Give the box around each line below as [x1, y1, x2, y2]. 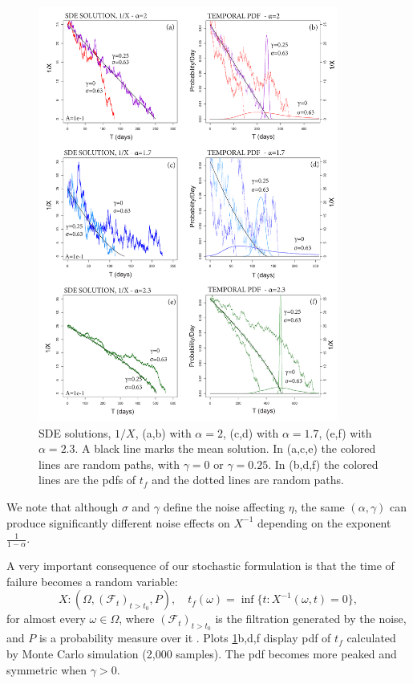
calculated [346, 629, 396, 646]
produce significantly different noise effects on [6, 514, 230, 531]
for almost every [6, 610, 86, 627]
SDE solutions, [38, 424, 111, 441]
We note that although [6, 498, 119, 515]
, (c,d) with [222, 424, 279, 441]
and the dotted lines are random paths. [152, 471, 344, 488]
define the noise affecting [163, 498, 285, 515]
